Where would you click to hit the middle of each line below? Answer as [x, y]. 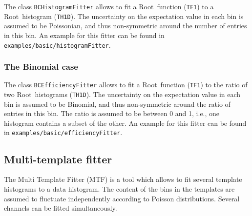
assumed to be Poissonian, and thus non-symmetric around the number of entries [126, 26]
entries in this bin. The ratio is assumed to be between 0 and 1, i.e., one [112, 113]
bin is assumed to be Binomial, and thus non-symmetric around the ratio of [117, 104]
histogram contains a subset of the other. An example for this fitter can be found [125, 123]
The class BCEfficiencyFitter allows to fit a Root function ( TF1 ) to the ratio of [126, 85]
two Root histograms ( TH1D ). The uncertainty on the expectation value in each [122, 94]
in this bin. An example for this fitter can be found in [84, 35]
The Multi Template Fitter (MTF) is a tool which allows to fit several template [123, 179]
